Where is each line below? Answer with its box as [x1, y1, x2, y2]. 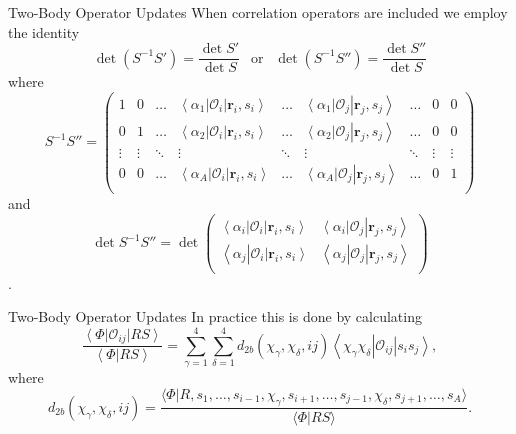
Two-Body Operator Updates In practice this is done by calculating [8, 306, 422, 327]
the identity [8, 21, 80, 42]
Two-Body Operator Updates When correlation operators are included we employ [8, 2, 508, 22]
